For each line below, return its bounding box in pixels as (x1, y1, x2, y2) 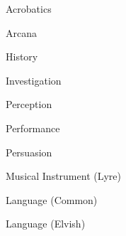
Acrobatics (6, 1, 52, 16)
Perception (6, 97, 52, 112)
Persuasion (6, 144, 52, 159)
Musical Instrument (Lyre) (6, 168, 121, 183)
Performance (6, 120, 60, 135)
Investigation (6, 73, 62, 87)
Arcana (6, 25, 37, 40)
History (6, 49, 38, 64)
